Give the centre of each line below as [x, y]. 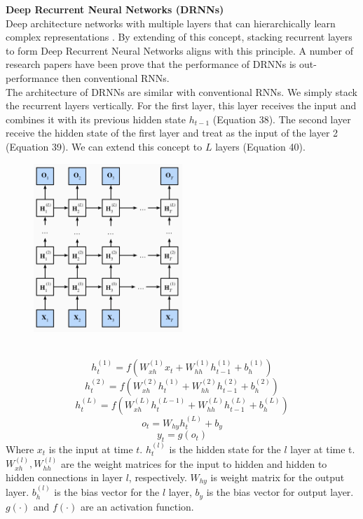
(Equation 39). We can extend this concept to [104, 146]
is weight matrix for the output [278, 477]
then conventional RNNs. [116, 77]
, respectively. [158, 477]
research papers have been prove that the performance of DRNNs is [151, 64]
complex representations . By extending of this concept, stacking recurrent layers [179, 37]
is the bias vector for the [107, 492]
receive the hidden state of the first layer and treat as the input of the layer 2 [172, 133]
